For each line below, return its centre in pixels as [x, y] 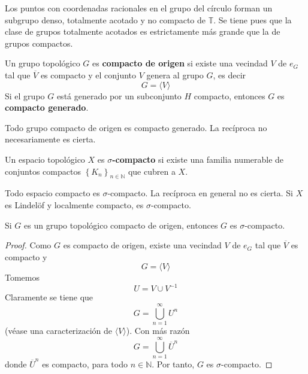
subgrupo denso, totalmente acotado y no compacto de [105, 19]
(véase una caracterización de [59, 331]
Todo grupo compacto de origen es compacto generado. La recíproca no [136, 127]
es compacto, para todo [85, 364]
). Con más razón [158, 331]
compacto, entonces [230, 95]
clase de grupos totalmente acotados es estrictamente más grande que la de [143, 31]
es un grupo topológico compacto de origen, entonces [121, 225]
